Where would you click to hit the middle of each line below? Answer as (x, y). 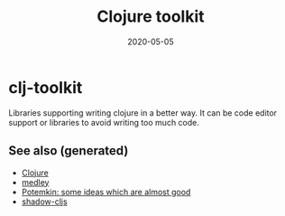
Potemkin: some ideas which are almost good (106, 192)
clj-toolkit (46, 87)
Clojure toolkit (151, 17)
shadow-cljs (45, 202)
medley (35, 182)
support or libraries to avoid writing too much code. (104, 122)
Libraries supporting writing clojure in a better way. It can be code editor (142, 113)
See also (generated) (69, 151)
